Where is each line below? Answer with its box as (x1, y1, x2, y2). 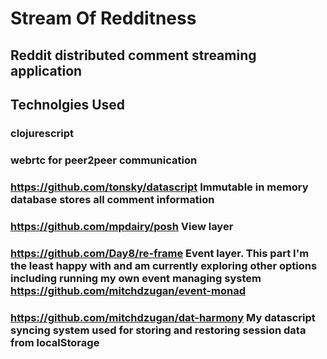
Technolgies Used (10, 96, 126, 113)
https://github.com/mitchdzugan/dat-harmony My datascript (10, 310, 316, 324)
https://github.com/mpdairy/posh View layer (10, 219, 234, 233)
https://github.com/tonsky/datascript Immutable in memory (10, 180, 309, 194)
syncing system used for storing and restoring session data (10, 323, 307, 337)
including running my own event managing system (10, 271, 262, 285)
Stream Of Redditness (10, 7, 197, 30)
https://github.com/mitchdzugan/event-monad (10, 283, 246, 297)
